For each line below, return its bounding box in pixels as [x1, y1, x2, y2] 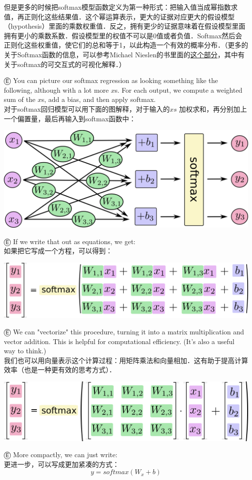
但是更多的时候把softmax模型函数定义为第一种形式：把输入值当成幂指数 [4, 2, 231, 12]
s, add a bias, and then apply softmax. [41, 94, 156, 104]
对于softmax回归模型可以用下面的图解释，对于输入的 [4, 103, 170, 114]
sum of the [4, 94, 36, 104]
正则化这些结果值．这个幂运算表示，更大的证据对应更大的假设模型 [24, 11, 235, 21]
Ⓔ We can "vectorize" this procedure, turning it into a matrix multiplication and [4, 326, 244, 336]
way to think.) [4, 346, 47, 356]
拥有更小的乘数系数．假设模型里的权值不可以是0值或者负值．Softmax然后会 [4, 30, 242, 40]
